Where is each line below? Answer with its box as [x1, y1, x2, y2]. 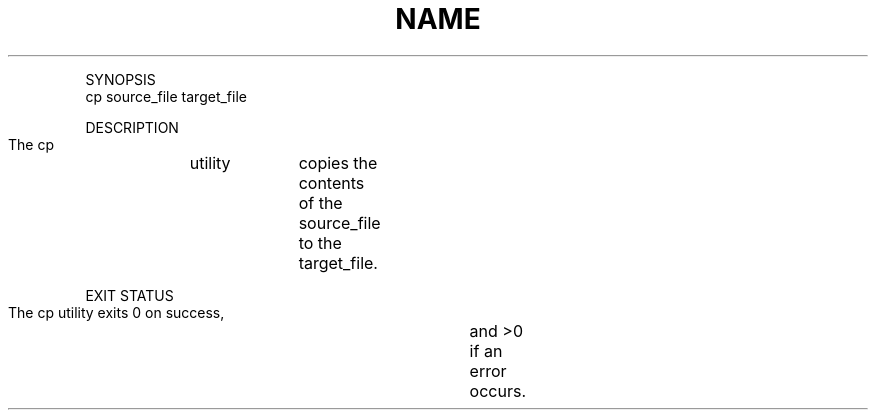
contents [298, 172, 365, 193]
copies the [298, 152, 378, 173]
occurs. [469, 380, 527, 401]
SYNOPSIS [85, 70, 156, 88]
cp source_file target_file [85, 87, 247, 105]
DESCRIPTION [85, 118, 179, 136]
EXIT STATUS [85, 286, 174, 304]
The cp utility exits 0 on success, [8, 303, 225, 321]
